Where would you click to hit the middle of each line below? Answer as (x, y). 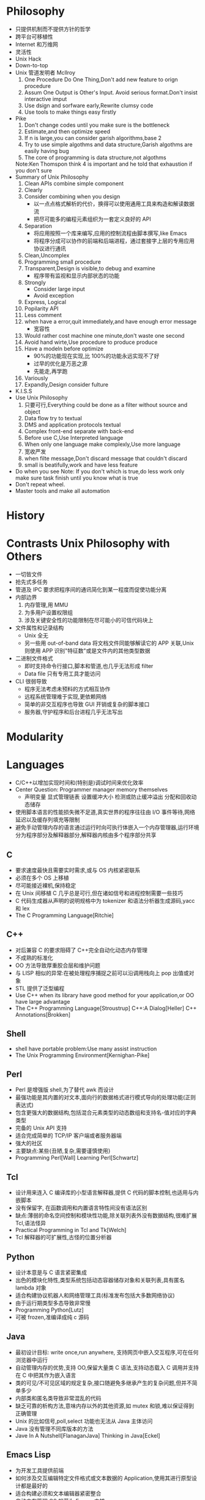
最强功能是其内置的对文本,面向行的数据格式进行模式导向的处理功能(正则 (105, 1097)
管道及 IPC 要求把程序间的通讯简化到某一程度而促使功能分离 (91, 590)
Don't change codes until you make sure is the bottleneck (97, 125)
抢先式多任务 (31, 582)
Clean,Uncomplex (47, 255)
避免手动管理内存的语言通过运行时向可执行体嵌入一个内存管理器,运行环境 (107, 828)
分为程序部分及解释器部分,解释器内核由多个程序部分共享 (86, 835)
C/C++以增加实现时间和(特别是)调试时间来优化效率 (79, 783)
